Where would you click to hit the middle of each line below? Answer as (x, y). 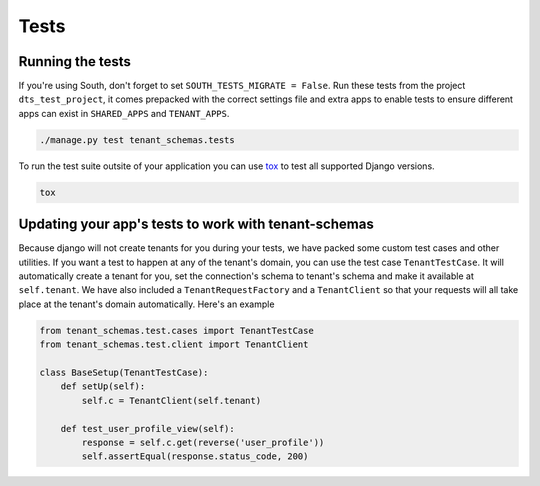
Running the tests (75, 61)
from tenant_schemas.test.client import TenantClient (174, 344)
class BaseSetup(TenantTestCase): (124, 373)
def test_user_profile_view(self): (147, 428)
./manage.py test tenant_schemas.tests (137, 139)
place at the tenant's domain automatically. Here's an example (146, 304)
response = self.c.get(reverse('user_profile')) (203, 442)
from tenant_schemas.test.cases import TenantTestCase (176, 330)
